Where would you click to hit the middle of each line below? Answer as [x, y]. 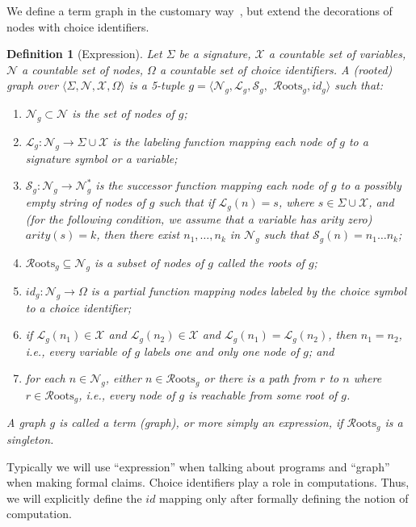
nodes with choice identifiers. [78, 26]
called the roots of [261, 262]
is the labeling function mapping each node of [224, 141]
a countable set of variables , [337, 54]
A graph [26, 422]
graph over [33, 85]
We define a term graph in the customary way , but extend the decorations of [200, 10]
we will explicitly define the [74, 498]
